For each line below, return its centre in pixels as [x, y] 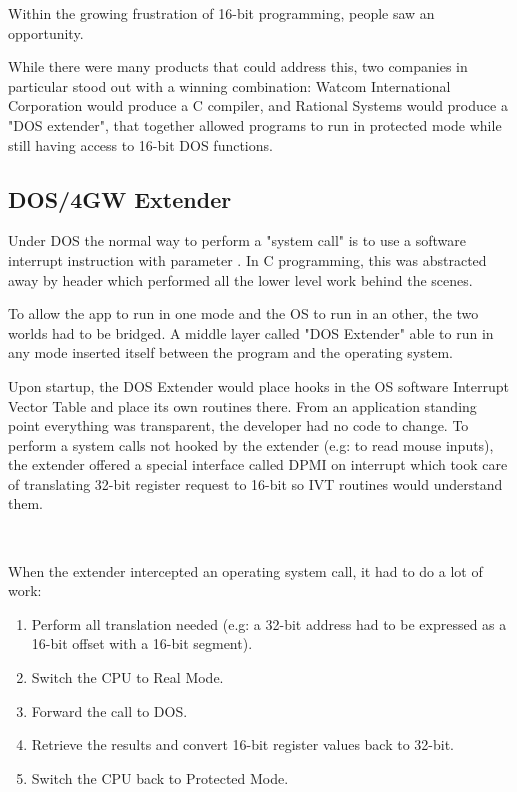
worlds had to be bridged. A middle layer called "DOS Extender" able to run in [251, 332]
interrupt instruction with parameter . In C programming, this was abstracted [247, 259]
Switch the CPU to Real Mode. [127, 677]
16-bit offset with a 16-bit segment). [142, 643]
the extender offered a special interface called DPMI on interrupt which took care [258, 464]
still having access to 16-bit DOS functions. [140, 144]
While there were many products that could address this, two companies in [238, 66]
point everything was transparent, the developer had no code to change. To [238, 425]
